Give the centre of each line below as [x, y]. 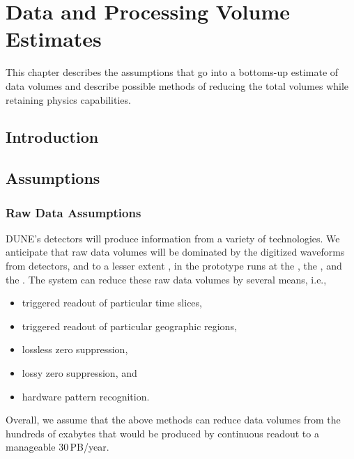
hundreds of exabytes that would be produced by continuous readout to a [162, 433]
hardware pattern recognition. [86, 396]
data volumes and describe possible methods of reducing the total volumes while [177, 85]
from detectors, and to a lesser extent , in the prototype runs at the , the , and [174, 266]
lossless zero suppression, [75, 349]
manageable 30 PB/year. [57, 447]
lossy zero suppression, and [79, 373]
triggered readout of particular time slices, [112, 303]
